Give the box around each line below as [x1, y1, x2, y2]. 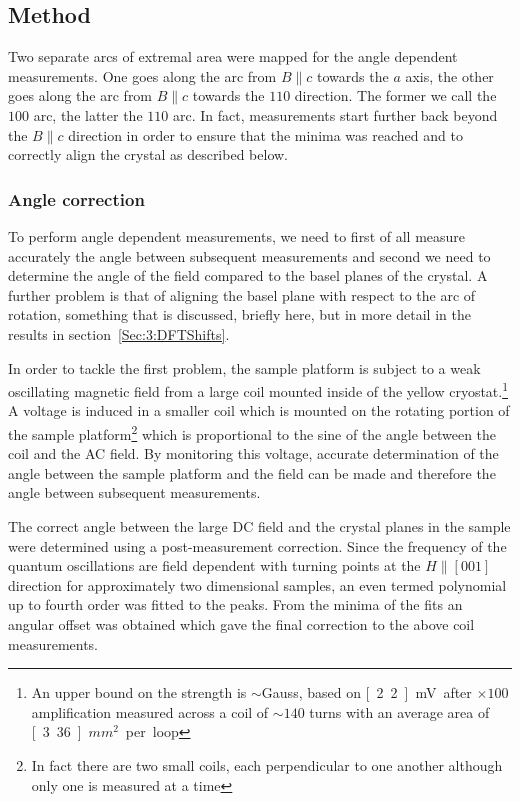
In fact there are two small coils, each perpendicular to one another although [31, 754, 503, 775]
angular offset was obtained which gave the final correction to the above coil [8, 613, 475, 634]
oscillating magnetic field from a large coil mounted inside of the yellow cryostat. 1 [8, 378, 509, 401]
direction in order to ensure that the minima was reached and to [68, 124, 463, 145]
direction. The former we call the [294, 85, 497, 106]
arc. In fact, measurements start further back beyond [172, 104, 498, 125]
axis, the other [405, 65, 494, 86]
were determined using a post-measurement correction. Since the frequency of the [8, 535, 507, 556]
